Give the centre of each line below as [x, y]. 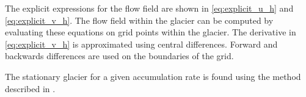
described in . [30, 88]
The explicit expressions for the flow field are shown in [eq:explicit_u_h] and [149, 8]
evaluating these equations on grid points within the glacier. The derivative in [151, 32]
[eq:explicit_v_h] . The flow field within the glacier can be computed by [139, 20]
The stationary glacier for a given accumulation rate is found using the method [153, 76]
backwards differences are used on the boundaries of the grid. [119, 56]
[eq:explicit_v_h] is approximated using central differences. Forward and [141, 44]
